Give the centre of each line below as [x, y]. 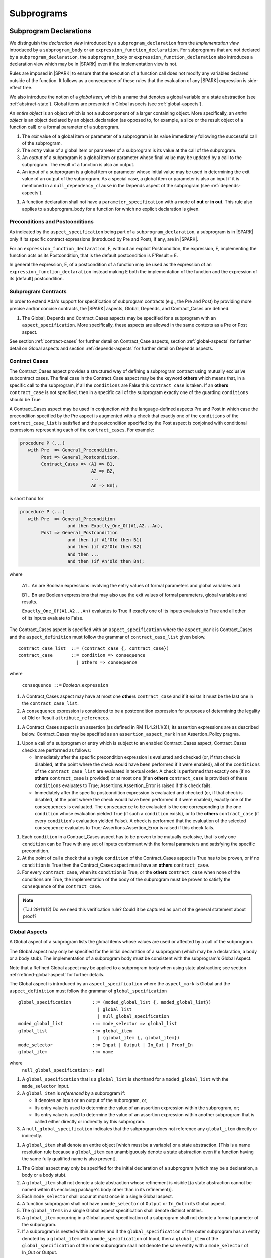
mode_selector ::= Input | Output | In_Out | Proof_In [106, 1045]
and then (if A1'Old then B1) [105, 540]
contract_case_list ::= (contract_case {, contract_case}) [94, 648]
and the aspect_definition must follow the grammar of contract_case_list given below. [107, 637]
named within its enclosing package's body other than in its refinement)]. [97, 1189]
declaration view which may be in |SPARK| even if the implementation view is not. [93, 64]
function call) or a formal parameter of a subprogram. [64, 127]
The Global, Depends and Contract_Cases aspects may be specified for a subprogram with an [119, 318]
